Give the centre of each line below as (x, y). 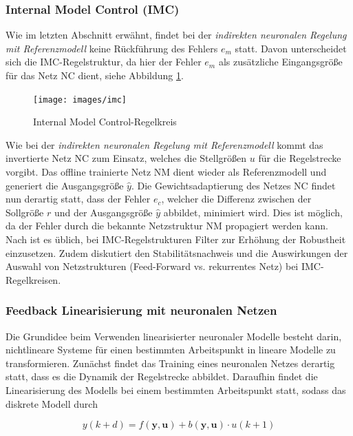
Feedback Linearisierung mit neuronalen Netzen (141, 310)
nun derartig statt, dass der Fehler (78, 199)
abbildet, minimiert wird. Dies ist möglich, (253, 212)
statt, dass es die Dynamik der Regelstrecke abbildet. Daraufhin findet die (162, 376)
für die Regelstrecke (300, 158)
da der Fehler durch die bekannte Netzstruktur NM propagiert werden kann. (167, 226)
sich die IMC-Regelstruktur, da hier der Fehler (104, 62)
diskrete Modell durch (52, 403)
